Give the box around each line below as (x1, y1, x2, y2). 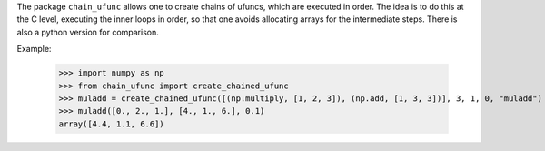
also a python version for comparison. (16, 26, 159, 37)
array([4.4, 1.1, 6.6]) (58, 118, 165, 129)
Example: (16, 44, 52, 55)
